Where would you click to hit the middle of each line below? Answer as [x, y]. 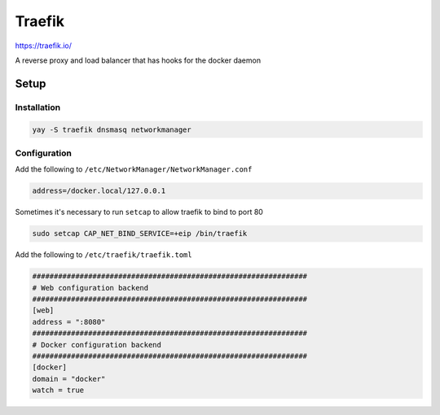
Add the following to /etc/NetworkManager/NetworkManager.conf [134, 169]
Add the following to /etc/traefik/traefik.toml [103, 255]
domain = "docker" [69, 379]
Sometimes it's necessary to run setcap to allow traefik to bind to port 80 [139, 212]
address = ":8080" [69, 322]
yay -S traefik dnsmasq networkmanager [112, 129]
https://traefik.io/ [44, 46]
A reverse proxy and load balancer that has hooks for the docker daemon [138, 60]
